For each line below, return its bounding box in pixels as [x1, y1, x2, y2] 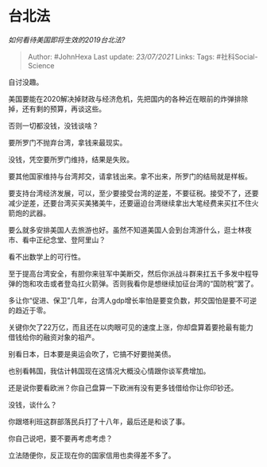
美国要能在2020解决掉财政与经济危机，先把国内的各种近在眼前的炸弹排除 [8, 94, 249, 103]
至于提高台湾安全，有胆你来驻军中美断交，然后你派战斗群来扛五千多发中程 [8, 268, 252, 278]
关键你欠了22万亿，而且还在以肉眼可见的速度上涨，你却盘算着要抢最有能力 [8, 322, 254, 332]
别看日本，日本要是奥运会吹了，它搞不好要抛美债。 [8, 349, 176, 358]
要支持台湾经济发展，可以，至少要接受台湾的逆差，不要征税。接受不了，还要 [8, 188, 259, 198]
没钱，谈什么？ [8, 399, 57, 409]
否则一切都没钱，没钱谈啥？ [8, 121, 99, 130]
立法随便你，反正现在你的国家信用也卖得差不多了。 [8, 450, 176, 460]
